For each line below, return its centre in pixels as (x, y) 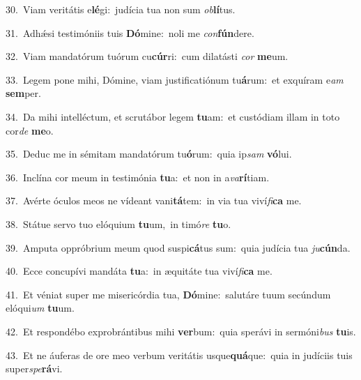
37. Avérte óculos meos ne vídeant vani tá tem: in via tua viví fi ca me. (154, 200)
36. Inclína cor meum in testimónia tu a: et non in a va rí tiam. (138, 177)
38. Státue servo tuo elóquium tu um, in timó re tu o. (118, 223)
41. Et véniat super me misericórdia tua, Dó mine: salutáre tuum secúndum (168, 294)
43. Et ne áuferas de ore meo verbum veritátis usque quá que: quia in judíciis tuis (179, 355)
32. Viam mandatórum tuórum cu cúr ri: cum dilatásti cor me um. (147, 56)
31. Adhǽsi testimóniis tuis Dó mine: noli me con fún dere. (130, 32)
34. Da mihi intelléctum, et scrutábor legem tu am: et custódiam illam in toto (173, 116)
